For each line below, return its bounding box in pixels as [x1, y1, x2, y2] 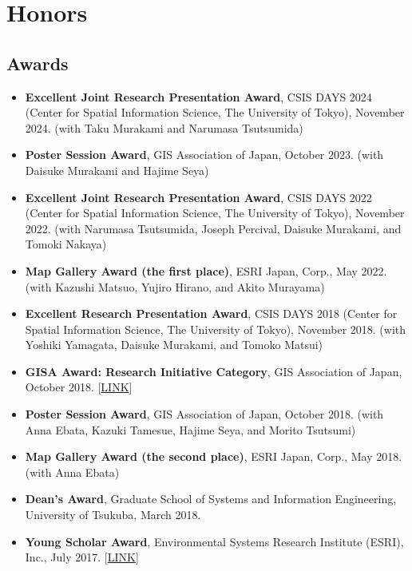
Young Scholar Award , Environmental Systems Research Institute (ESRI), [25, 533, 404, 549]
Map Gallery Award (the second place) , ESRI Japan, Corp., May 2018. [25, 448, 402, 465]
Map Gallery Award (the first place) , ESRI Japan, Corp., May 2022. [25, 262, 387, 279]
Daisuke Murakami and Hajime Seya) [25, 161, 209, 178]
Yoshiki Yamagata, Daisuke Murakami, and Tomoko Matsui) [25, 336, 323, 353]
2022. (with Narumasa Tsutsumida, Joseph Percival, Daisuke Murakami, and [25, 220, 402, 236]
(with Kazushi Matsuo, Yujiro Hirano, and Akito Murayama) [25, 278, 325, 295]
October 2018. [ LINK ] [25, 379, 133, 395]
